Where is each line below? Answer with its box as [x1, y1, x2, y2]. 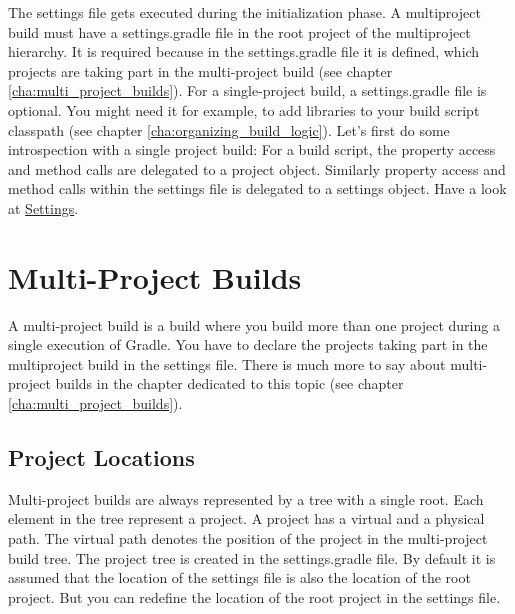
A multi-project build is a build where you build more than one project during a [8, 314, 500, 335]
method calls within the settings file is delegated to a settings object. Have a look [8, 178, 507, 199]
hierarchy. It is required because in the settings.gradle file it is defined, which [8, 41, 480, 62]
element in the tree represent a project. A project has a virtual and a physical [8, 508, 485, 529]
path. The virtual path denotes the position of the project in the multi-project [8, 528, 488, 549]
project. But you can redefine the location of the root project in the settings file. [8, 586, 501, 607]
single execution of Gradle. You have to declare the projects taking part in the [8, 334, 488, 355]
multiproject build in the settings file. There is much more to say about [8, 353, 446, 374]
